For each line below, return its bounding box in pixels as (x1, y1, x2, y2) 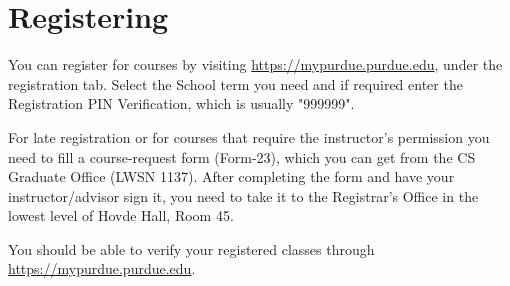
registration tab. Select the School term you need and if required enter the (8, 73, 463, 94)
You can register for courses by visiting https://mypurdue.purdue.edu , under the (8, 54, 503, 75)
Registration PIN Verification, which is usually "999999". (8, 93, 355, 114)
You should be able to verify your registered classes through (8, 238, 375, 259)
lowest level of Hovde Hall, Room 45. (8, 205, 234, 226)
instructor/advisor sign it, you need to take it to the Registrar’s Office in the (8, 185, 479, 206)
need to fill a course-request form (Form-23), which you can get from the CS (8, 146, 476, 167)
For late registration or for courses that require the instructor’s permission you (8, 126, 490, 147)
